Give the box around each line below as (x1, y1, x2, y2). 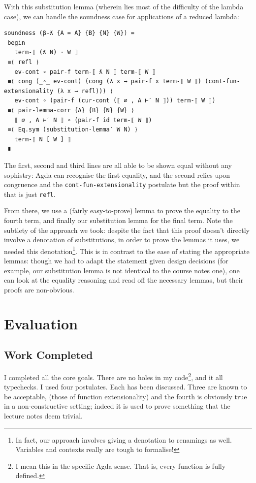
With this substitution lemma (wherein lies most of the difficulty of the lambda (4, 1, 244, 11)
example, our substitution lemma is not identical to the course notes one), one (4, 265, 240, 275)
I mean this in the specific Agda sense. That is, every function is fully (15, 460, 226, 471)
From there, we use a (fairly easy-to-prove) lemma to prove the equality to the (4, 205, 240, 216)
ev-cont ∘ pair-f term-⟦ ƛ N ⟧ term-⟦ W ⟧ (14, 68, 156, 75)
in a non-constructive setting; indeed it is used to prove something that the (4, 401, 230, 411)
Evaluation (4, 313, 78, 333)
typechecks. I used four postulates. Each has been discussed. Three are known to (4, 382, 247, 392)
